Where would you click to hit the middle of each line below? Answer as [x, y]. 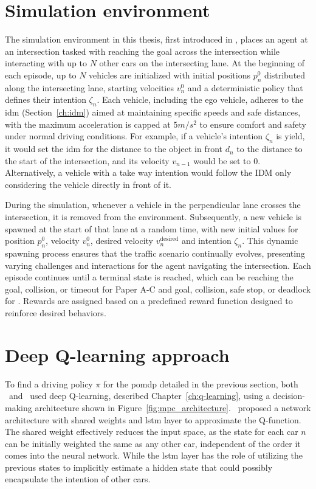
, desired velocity [122, 241]
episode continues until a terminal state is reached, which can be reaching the [149, 277]
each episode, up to [41, 75]
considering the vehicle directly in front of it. [88, 184]
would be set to [222, 160]
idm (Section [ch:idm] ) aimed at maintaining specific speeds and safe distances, [153, 112]
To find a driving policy [49, 383]
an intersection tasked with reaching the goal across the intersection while [143, 51]
